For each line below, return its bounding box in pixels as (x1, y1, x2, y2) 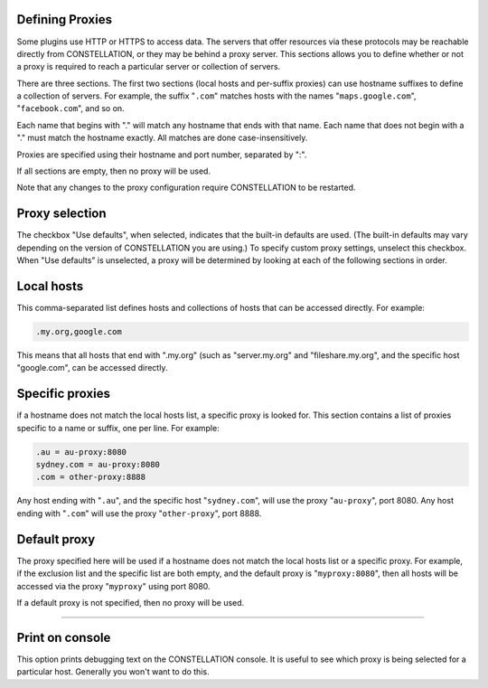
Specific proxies (16, 386, 110, 401)
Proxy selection (16, 206, 108, 221)
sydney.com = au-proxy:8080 (35, 459, 160, 470)
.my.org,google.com (35, 326, 122, 336)
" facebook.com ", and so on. (16, 103, 126, 114)
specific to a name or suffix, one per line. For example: (16, 422, 221, 433)
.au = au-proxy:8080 (35, 447, 127, 457)
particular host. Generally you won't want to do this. (16, 666, 210, 677)
